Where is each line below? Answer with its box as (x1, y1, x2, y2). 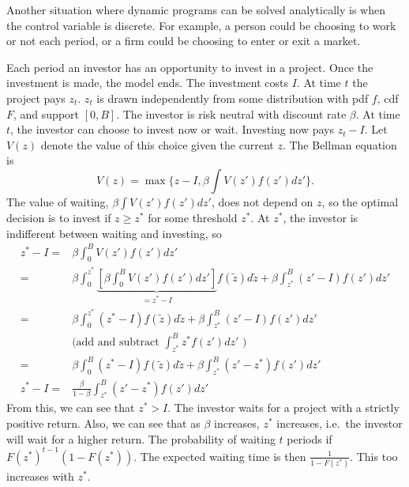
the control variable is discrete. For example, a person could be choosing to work (6, 17, 396, 33)
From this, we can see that (6, 399, 135, 416)
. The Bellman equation (282, 136, 397, 153)
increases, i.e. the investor (276, 414, 403, 431)
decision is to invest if (6, 209, 111, 225)
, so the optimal (321, 193, 399, 210)
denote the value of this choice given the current (40, 136, 274, 153)
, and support (13, 105, 79, 122)
